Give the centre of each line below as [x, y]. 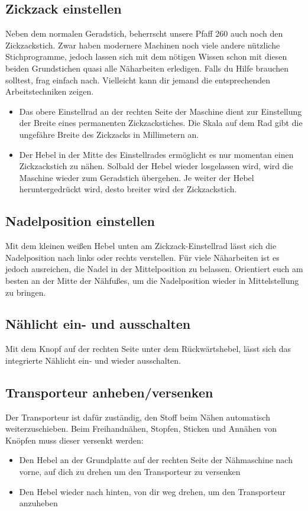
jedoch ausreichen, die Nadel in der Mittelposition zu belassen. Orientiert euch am [154, 269]
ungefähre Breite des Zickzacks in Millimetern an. [109, 134]
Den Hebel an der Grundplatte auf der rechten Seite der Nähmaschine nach [156, 460]
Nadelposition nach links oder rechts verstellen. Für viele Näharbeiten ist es [142, 257]
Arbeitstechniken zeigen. [50, 91]
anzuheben [38, 503]
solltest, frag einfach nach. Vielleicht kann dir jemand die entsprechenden [138, 80]
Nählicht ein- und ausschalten [98, 324]
